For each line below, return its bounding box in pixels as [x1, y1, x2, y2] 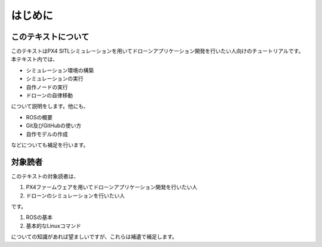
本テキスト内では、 [11, 55, 58, 63]
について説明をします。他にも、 [11, 103, 89, 110]
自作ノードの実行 [26, 84, 68, 91]
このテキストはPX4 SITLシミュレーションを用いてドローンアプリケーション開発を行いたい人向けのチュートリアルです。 [11, 48, 304, 55]
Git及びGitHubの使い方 [26, 122, 82, 129]
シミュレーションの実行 [26, 75, 83, 82]
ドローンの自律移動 [26, 92, 73, 99]
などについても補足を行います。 [11, 141, 89, 149]
